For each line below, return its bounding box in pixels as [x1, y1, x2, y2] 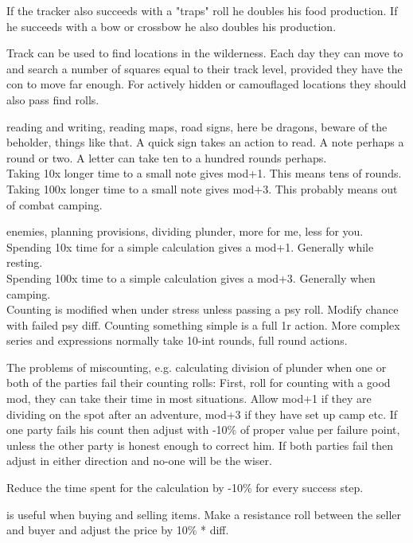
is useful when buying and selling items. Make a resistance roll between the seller [6, 506, 402, 522]
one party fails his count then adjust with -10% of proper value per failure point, [6, 421, 400, 438]
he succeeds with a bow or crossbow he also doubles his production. [6, 18, 337, 34]
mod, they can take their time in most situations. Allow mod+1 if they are [6, 390, 372, 407]
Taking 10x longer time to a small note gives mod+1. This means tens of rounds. [6, 165, 402, 182]
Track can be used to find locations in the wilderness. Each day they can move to [6, 45, 403, 61]
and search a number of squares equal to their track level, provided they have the [6, 60, 403, 76]
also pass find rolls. [6, 91, 99, 107]
